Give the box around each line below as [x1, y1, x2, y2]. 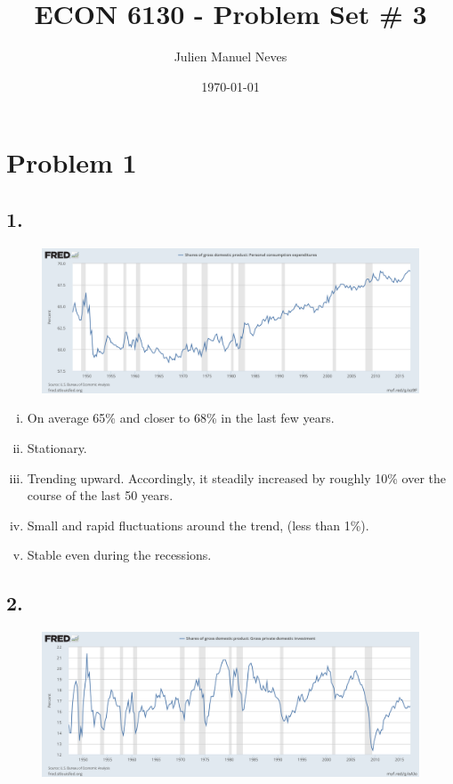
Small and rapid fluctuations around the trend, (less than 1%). [27, 515, 369, 534]
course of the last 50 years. [27, 486, 174, 505]
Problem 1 [6, 144, 137, 181]
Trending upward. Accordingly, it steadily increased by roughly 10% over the [27, 468, 446, 487]
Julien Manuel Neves [174, 47, 287, 66]
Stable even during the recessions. [27, 546, 212, 564]
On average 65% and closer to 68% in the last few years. [27, 408, 335, 427]
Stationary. [27, 439, 87, 457]
